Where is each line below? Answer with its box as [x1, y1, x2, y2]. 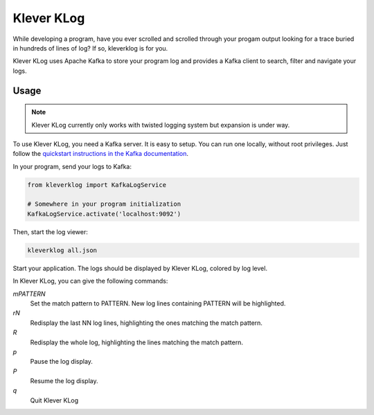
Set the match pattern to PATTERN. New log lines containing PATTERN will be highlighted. [30, 299, 286, 308]
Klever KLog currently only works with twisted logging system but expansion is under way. [31, 121, 290, 129]
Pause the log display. [30, 357, 93, 366]
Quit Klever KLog [30, 396, 79, 405]
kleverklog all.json [27, 246, 97, 254]
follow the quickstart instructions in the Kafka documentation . [12, 150, 189, 158]
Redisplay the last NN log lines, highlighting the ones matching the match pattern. [30, 319, 263, 327]
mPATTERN [12, 290, 46, 298]
